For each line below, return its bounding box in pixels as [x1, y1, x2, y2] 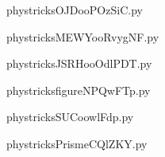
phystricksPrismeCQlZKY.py [6, 135, 148, 151]
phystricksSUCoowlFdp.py [6, 108, 134, 125]
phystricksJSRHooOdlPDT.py [6, 55, 152, 72]
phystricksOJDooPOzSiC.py [6, 2, 143, 18]
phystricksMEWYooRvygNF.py [6, 28, 159, 45]
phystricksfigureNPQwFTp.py [6, 81, 151, 98]
